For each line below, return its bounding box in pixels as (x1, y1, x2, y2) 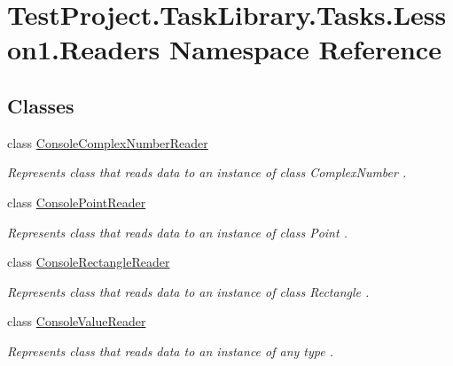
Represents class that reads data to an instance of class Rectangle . (7, 282, 370, 300)
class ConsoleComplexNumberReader (7, 133, 208, 152)
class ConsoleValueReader (7, 312, 146, 331)
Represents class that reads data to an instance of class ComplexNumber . (7, 163, 407, 182)
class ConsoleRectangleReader (7, 253, 170, 271)
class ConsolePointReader (7, 192, 146, 211)
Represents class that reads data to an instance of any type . (7, 341, 334, 360)
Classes (7, 91, 74, 119)
